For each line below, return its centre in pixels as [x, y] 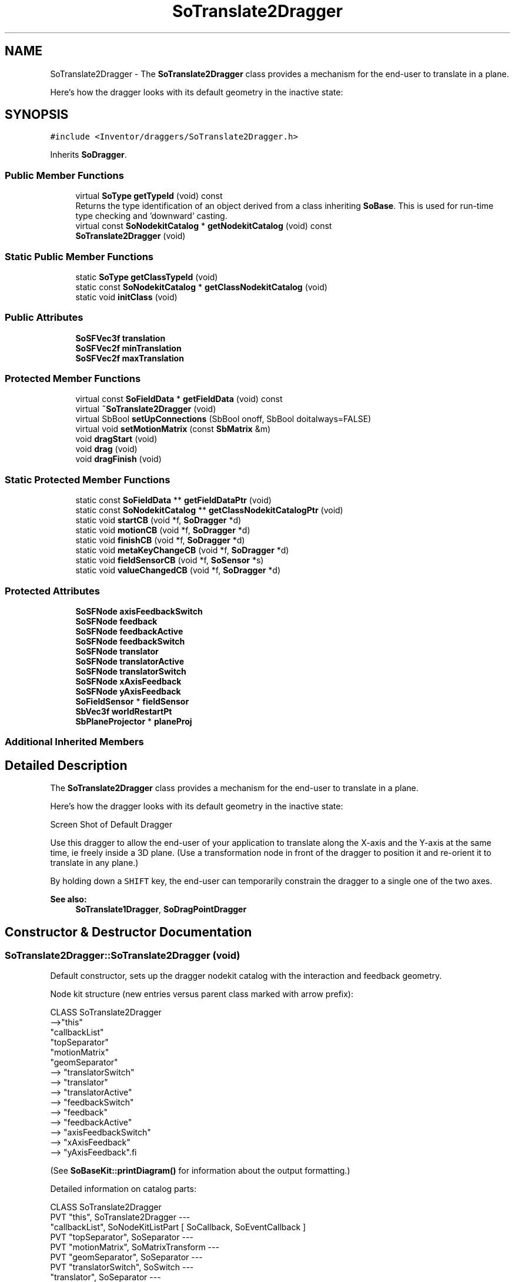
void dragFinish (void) [118, 459]
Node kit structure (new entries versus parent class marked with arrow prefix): [202, 994]
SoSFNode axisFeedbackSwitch [139, 611]
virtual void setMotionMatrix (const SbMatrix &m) [173, 429]
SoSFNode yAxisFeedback [128, 691]
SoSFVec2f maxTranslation [130, 358]
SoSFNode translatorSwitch [131, 671]
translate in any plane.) [94, 863]
